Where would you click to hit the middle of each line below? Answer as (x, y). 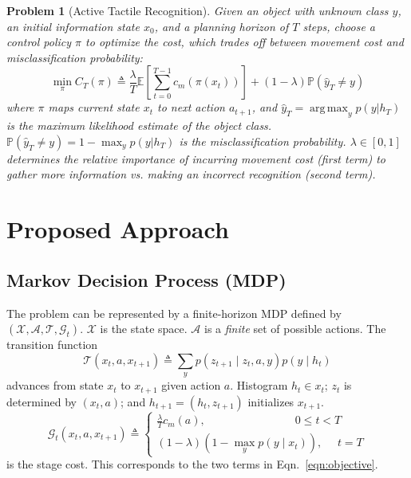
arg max (329, 109)
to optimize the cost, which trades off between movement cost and (245, 42)
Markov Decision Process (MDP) (146, 279)
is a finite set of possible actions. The (295, 329)
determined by (41, 401)
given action (191, 385)
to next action (191, 107)
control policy (39, 42)
